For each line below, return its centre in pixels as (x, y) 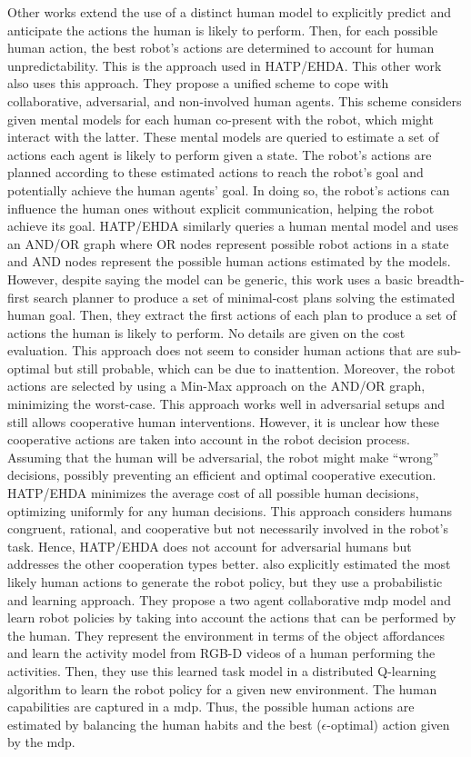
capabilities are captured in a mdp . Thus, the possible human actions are (211, 707)
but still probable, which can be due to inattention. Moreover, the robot (255, 368)
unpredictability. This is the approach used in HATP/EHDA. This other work (225, 65)
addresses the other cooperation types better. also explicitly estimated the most (229, 564)
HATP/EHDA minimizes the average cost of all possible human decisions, (213, 493)
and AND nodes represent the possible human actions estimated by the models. (229, 261)
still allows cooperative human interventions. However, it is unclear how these (223, 421)
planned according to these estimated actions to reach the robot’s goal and (215, 172)
